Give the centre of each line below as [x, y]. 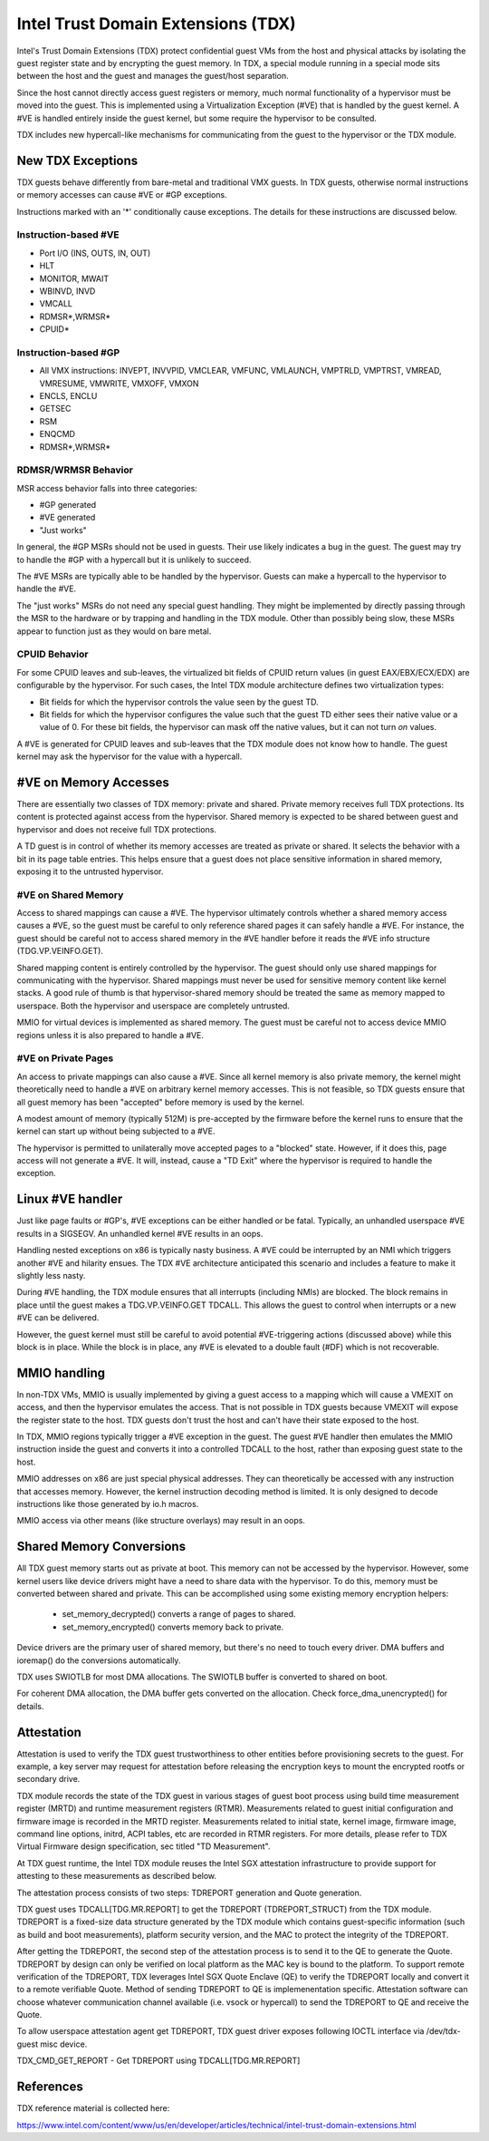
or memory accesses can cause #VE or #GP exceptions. [122, 195]
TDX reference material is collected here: [93, 2108]
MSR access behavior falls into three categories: [107, 488]
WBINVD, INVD [67, 291]
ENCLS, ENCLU [68, 395]
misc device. [63, 2044]
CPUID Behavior [53, 655]
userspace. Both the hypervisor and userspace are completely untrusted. [153, 1006]
